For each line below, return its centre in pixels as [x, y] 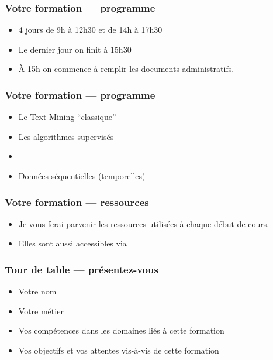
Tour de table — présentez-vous [82, 269]
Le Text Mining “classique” [67, 117]
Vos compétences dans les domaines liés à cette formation [121, 330]
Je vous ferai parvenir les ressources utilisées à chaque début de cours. [144, 223]
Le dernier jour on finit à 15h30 [75, 49]
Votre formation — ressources [77, 202]
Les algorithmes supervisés [66, 136]
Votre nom [37, 291]
